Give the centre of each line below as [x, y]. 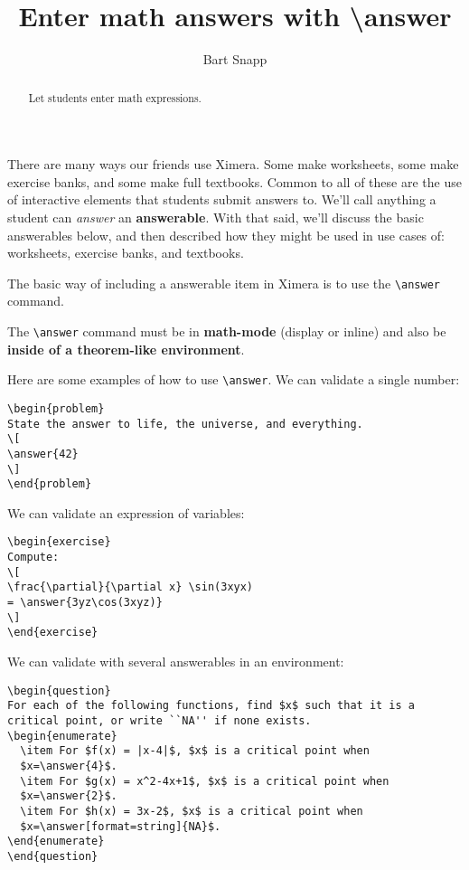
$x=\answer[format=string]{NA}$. [121, 826]
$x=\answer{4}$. [69, 766]
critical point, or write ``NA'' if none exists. [159, 720]
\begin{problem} [56, 408]
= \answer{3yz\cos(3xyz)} [85, 603]
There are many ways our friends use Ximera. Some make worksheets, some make [233, 164]
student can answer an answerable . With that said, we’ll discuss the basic [216, 217]
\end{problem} [50, 484]
